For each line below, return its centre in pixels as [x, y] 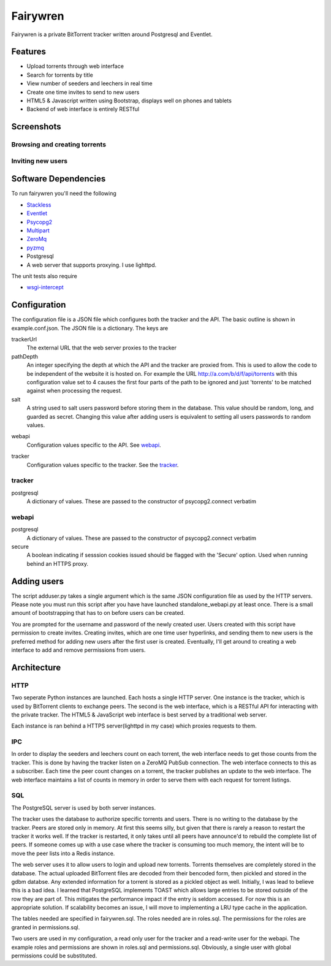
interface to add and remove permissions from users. [78, 650]
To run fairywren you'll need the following [64, 194]
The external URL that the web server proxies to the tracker [102, 348]
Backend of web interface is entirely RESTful [83, 109]
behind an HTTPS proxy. [58, 563]
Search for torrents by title [60, 75]
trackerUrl [24, 340]
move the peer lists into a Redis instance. [63, 853]
